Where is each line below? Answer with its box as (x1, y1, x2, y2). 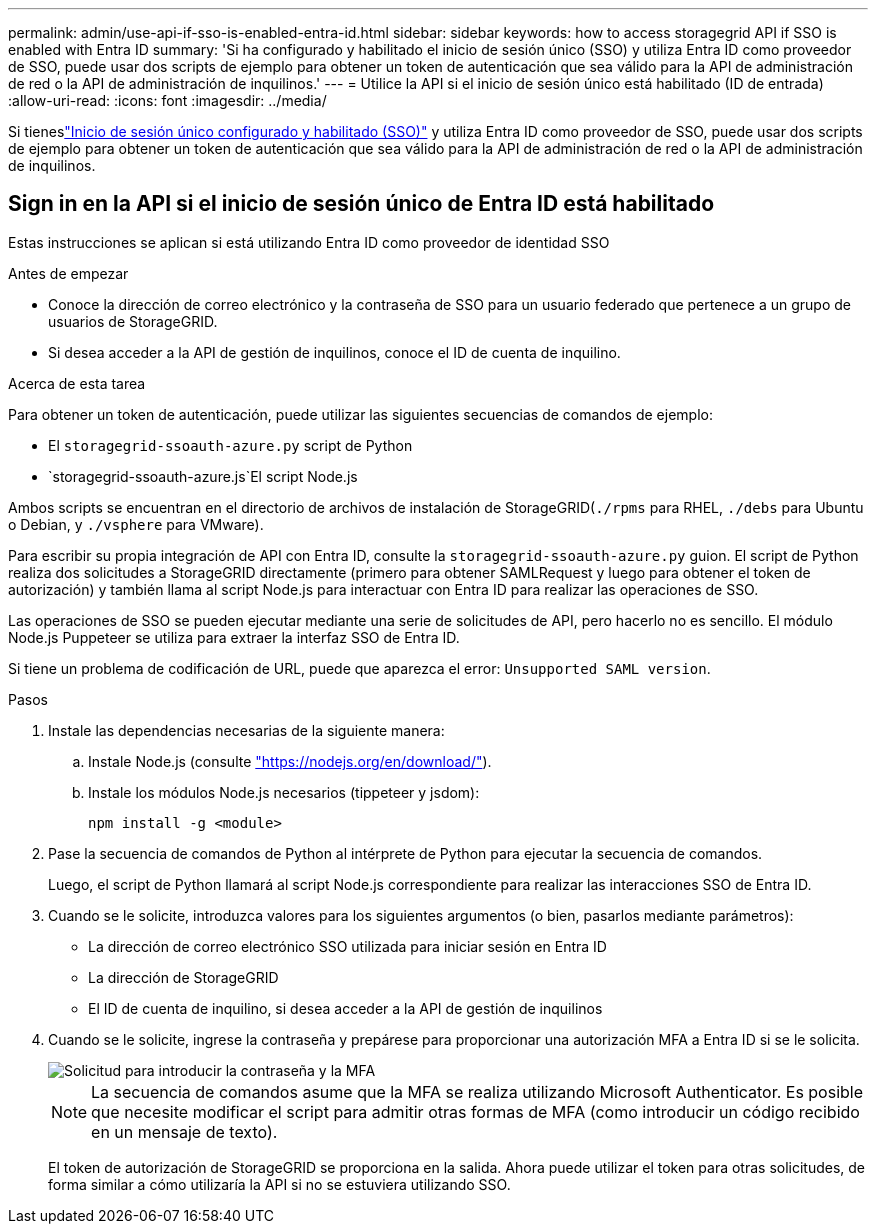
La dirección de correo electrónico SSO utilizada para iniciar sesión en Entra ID (88, 937, 607, 955)
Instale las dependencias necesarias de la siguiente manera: (48, 721, 445, 739)
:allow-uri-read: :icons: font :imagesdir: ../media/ (8, 92, 327, 109)
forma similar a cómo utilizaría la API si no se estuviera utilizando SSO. (48, 1175, 511, 1193)
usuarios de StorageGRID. (48, 312, 218, 330)
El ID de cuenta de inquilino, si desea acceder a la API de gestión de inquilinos (88, 999, 603, 1017)
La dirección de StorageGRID (88, 968, 279, 986)
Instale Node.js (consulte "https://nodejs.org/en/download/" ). (88, 752, 492, 770)
